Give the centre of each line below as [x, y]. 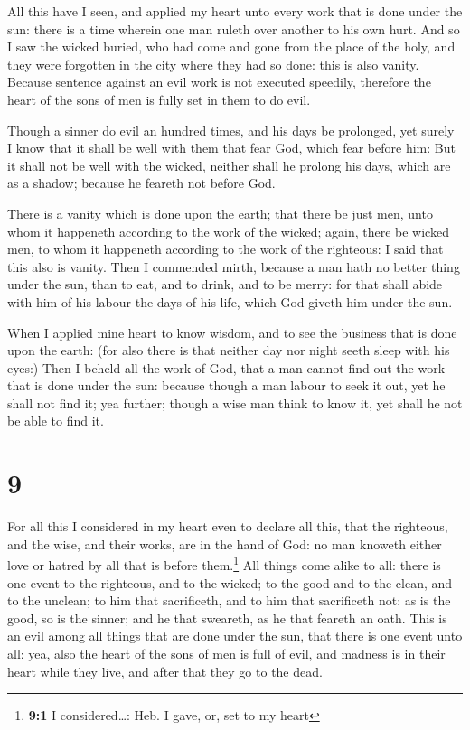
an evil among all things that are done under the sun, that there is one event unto [235, 636]
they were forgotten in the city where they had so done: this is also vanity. [213, 64]
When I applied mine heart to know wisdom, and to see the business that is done [232, 332]
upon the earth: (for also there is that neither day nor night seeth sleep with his [229, 350]
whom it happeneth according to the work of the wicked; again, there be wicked [228, 231]
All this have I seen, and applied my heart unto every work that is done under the [235, 11]
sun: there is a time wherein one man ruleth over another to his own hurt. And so [234, 28]
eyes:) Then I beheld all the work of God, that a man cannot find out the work [226, 367]
